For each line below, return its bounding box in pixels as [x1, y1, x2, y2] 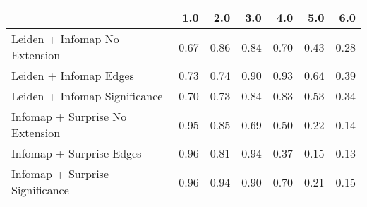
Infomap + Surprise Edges [11, 145, 142, 161]
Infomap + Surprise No [11, 108, 127, 124]
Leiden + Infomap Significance [11, 88, 163, 104]
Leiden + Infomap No [11, 30, 119, 47]
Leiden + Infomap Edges [11, 67, 134, 83]
